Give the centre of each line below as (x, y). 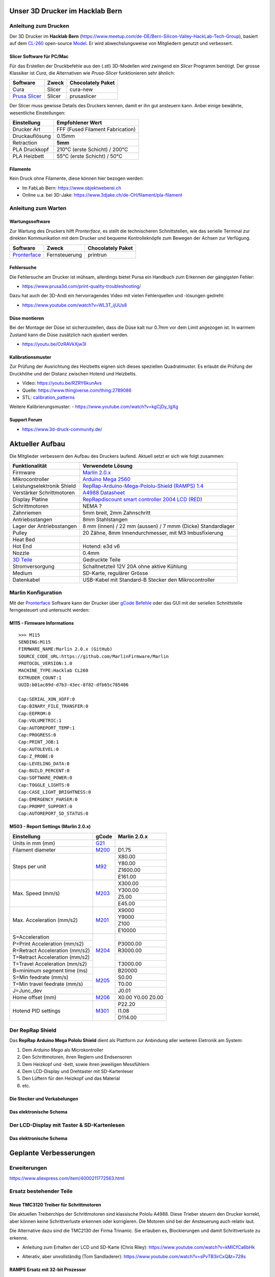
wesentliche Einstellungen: (37, 113)
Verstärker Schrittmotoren (44, 493)
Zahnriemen (27, 513)
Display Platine (30, 499)
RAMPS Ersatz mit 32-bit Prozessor (48, 1270)
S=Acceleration (31, 937)
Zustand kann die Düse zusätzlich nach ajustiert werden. (69, 335)
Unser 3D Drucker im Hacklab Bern (66, 11)
